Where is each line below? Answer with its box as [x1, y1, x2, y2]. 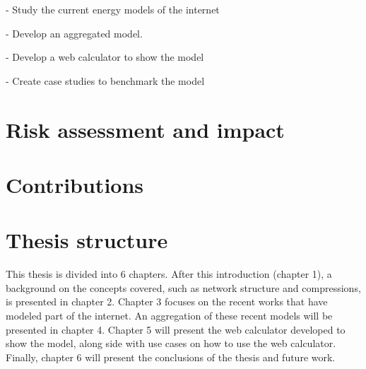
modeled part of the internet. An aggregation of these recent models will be [6, 308, 333, 323]
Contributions [6, 170, 144, 199]
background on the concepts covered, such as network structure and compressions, [6, 280, 361, 295]
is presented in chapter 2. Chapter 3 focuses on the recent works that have [6, 294, 328, 309]
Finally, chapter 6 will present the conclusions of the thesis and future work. [6, 349, 336, 364]
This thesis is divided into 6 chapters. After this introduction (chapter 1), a [6, 266, 332, 281]
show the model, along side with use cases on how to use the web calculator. [6, 336, 336, 351]
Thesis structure [6, 225, 168, 254]
